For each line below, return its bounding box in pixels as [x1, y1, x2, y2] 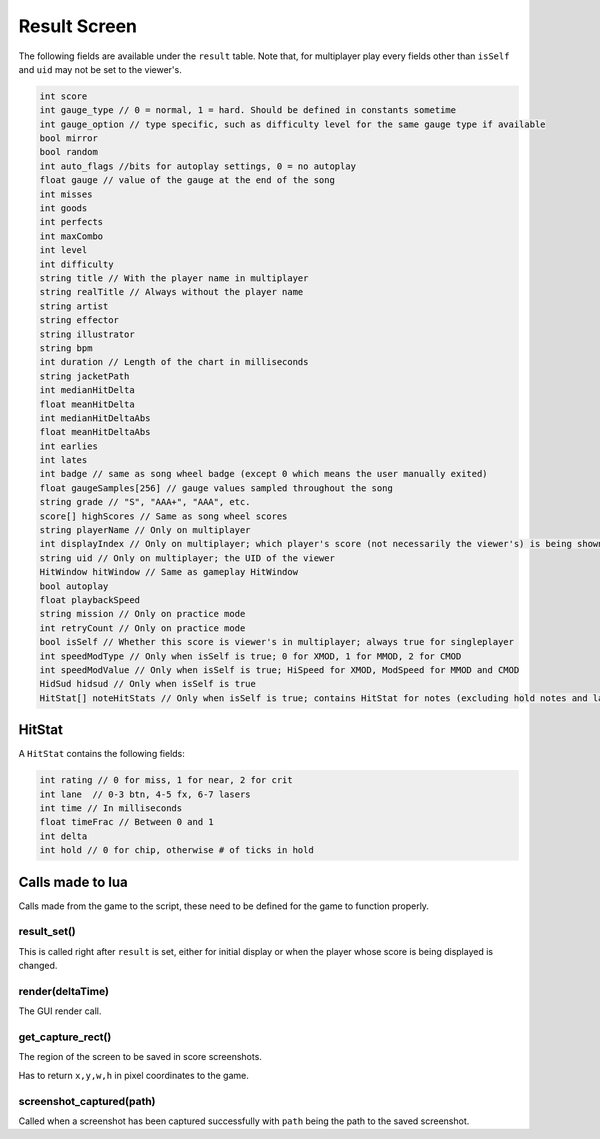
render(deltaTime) [18, 984, 110, 998]
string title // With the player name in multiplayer [39, 273, 309, 284]
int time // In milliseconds [39, 802, 183, 814]
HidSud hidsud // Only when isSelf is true [39, 678, 257, 690]
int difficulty [39, 258, 114, 270]
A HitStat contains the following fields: [18, 748, 185, 760]
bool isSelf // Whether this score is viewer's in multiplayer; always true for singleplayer [39, 636, 515, 648]
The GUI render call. [18, 1005, 102, 1017]
